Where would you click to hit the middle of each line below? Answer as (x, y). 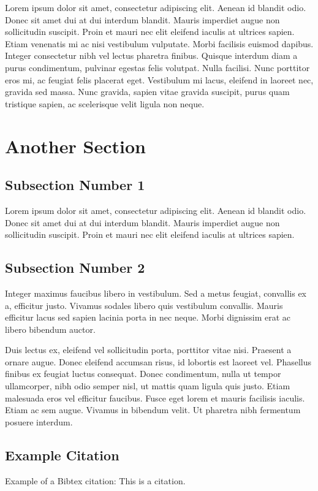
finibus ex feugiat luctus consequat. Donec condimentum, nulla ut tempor (143, 374)
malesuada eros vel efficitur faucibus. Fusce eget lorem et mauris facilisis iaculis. (155, 398)
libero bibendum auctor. (50, 329)
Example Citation (62, 455)
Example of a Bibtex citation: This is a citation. (95, 480)
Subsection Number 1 (75, 185)
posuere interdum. (39, 421)
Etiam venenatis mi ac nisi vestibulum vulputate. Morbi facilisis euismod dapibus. (159, 43)
